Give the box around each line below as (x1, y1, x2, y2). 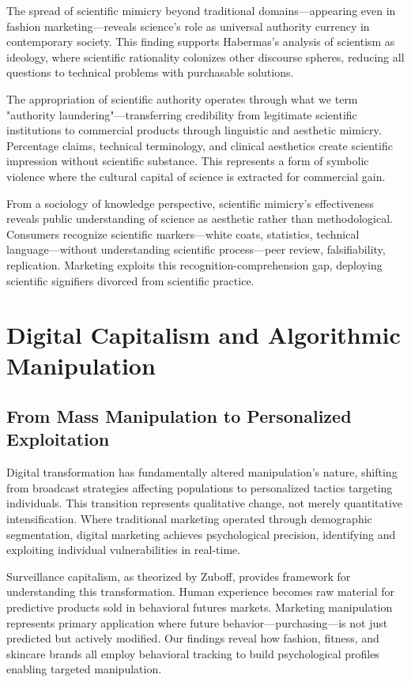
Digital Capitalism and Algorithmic (6, 318, 401, 351)
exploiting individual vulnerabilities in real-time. (6, 541, 241, 558)
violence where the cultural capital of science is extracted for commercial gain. (6, 168, 386, 184)
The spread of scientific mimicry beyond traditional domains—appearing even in (6, 2, 396, 18)
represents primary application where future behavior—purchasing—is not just (6, 614, 388, 631)
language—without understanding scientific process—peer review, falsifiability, (6, 241, 386, 258)
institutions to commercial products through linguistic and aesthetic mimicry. (6, 122, 382, 138)
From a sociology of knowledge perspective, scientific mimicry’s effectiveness (6, 194, 375, 211)
